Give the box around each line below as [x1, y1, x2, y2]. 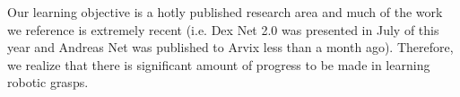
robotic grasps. [7, 73, 89, 92]
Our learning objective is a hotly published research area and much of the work [7, 3, 443, 21]
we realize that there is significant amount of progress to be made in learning [7, 55, 430, 74]
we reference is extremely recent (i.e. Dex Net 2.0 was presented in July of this [7, 20, 439, 39]
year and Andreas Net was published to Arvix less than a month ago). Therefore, [7, 38, 454, 57]
